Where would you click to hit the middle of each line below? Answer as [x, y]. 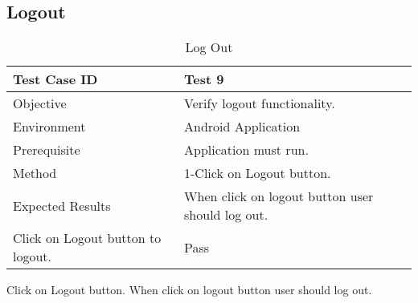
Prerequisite [47, 150]
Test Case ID [55, 79]
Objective [40, 103]
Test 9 [204, 79]
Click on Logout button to [87, 238]
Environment [49, 127]
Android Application [242, 127]
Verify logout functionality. [260, 103]
